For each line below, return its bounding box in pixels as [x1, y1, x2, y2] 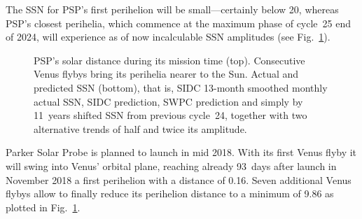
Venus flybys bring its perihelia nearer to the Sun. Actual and [34, 66, 299, 81]
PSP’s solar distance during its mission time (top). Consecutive [34, 52, 305, 67]
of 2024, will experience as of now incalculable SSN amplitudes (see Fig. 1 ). [6, 29, 330, 44]
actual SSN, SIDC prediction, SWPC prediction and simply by [34, 94, 303, 108]
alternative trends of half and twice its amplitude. [34, 121, 247, 136]
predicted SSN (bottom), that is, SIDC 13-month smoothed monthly [34, 80, 328, 94]
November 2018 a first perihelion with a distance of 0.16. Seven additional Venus [6, 172, 351, 187]
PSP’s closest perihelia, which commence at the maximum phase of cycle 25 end [6, 15, 351, 30]
